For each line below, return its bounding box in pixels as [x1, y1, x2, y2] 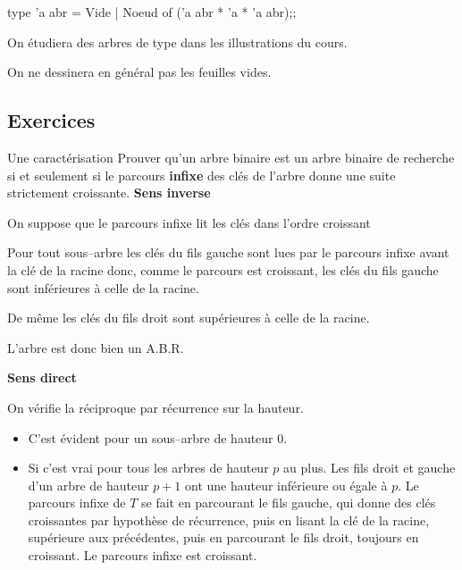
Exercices [7, 106, 96, 134]
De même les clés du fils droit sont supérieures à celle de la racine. [7, 308, 370, 327]
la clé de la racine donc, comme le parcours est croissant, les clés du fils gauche [7, 260, 439, 279]
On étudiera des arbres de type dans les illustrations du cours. [7, 32, 348, 51]
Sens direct [7, 368, 77, 387]
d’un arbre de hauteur [28, 475, 149, 494]
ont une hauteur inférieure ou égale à [185, 475, 388, 494]
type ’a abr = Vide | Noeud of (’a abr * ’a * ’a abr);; [7, 3, 297, 21]
